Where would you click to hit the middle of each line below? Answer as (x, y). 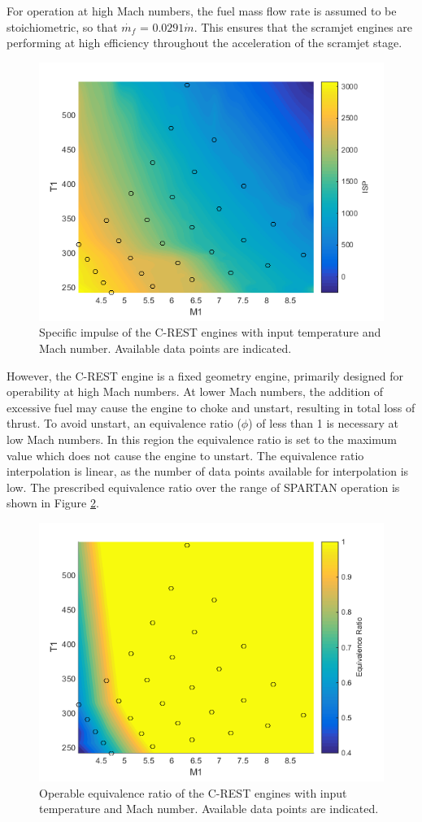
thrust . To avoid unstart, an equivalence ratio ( (124, 423)
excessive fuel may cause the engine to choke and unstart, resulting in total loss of (211, 407)
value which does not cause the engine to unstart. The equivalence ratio (185, 455)
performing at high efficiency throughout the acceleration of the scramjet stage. (204, 43)
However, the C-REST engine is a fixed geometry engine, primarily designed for (205, 375)
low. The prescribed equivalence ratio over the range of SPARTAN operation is (203, 487)
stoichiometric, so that (62, 26)
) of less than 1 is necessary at (323, 423)
